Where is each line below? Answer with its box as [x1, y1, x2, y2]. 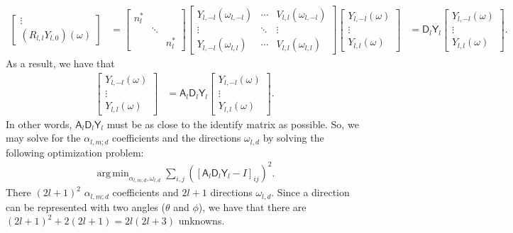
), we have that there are [198, 199, 307, 214]
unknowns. [178, 213, 225, 228]
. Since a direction [271, 185, 350, 200]
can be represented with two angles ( [6, 199, 165, 214]
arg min [96, 168, 129, 178]
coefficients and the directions [111, 130, 241, 145]
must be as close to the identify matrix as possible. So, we [106, 116, 359, 131]
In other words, [6, 116, 72, 131]
